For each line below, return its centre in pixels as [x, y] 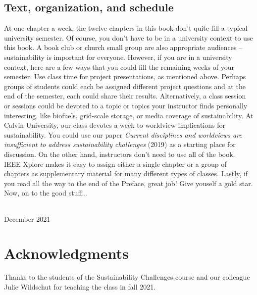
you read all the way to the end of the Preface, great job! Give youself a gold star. [128, 183]
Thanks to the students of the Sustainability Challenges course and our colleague [127, 277]
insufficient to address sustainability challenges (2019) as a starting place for [120, 144]
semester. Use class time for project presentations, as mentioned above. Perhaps [125, 76]
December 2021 [27, 219]
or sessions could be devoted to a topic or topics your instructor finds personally [126, 105]
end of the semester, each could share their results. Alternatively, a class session [125, 96]
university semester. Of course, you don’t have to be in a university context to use [128, 37]
